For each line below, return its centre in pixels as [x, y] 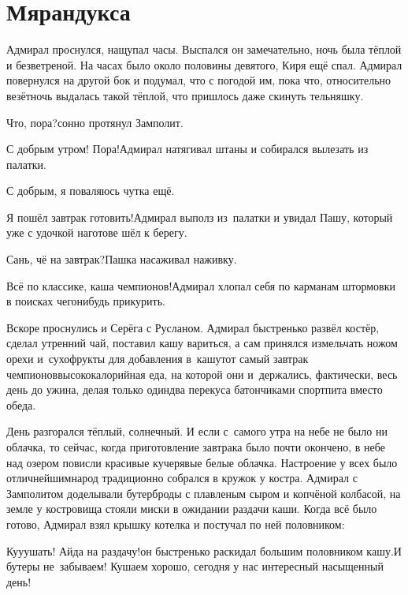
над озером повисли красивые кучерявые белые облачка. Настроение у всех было [202, 462]
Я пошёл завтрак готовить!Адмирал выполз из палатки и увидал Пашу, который [200, 217]
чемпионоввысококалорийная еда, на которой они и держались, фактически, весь [202, 374]
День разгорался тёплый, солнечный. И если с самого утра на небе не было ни [197, 431]
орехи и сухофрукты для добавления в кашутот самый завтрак [158, 359]
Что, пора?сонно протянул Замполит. [95, 122]
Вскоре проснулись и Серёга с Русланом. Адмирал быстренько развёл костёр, [193, 327]
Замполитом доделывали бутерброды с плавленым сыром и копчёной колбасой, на [204, 493]
